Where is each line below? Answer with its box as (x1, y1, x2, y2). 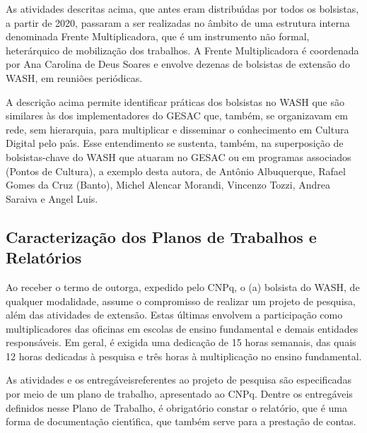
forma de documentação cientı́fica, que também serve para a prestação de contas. (6, 414, 356, 429)
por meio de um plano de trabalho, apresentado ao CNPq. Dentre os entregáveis (6, 386, 353, 401)
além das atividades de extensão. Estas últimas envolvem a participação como (6, 307, 343, 322)
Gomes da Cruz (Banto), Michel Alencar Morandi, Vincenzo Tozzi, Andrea (6, 177, 331, 192)
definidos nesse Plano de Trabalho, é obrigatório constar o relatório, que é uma (6, 400, 347, 415)
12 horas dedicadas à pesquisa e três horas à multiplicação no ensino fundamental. (6, 348, 362, 363)
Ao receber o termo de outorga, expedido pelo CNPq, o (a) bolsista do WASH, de (6, 279, 360, 294)
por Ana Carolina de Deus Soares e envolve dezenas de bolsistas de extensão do (6, 57, 350, 71)
